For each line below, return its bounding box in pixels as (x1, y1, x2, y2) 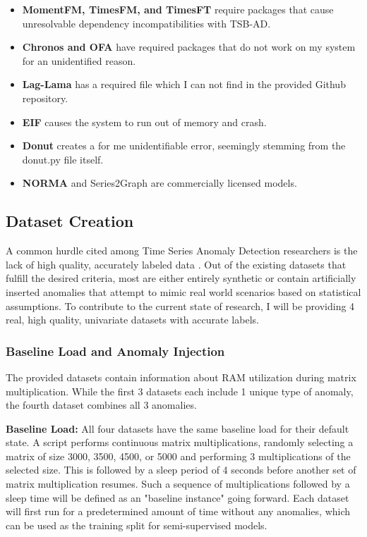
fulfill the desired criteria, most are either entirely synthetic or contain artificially (6, 271, 356, 285)
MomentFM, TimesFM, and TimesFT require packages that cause (22, 2, 334, 16)
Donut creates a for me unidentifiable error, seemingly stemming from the (22, 138, 346, 153)
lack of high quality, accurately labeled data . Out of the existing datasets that (6, 257, 347, 271)
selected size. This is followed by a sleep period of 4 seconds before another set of (6, 462, 356, 477)
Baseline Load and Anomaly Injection (6, 342, 225, 359)
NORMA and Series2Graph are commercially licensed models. (22, 175, 297, 190)
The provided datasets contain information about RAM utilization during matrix (6, 369, 356, 384)
